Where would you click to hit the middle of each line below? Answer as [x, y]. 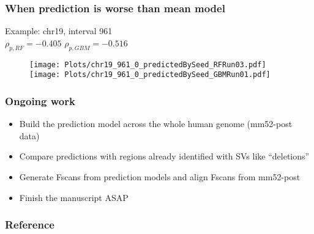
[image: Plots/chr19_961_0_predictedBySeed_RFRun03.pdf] [148, 64]
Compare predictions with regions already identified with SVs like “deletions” [164, 156]
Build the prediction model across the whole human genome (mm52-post [156, 124]
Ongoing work [40, 101]
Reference [30, 225]
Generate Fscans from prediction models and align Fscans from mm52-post [160, 176]
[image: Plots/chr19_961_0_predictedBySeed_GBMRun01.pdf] [150, 75]
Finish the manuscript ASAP [74, 197]
